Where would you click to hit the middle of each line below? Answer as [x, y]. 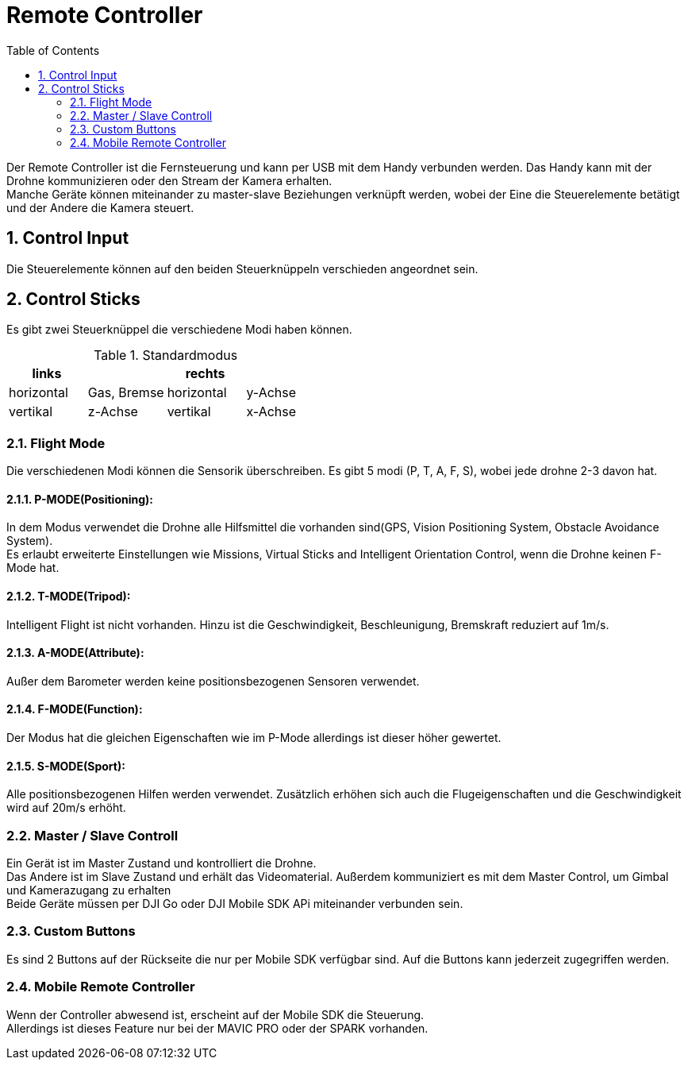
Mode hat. [33, 568]
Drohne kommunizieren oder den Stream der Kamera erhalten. [169, 180]
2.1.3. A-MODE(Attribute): [75, 653]
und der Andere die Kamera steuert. [100, 207]
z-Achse [113, 412]
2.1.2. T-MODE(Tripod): [69, 597]
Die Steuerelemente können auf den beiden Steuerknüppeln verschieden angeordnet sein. [242, 268]
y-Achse [271, 393]
